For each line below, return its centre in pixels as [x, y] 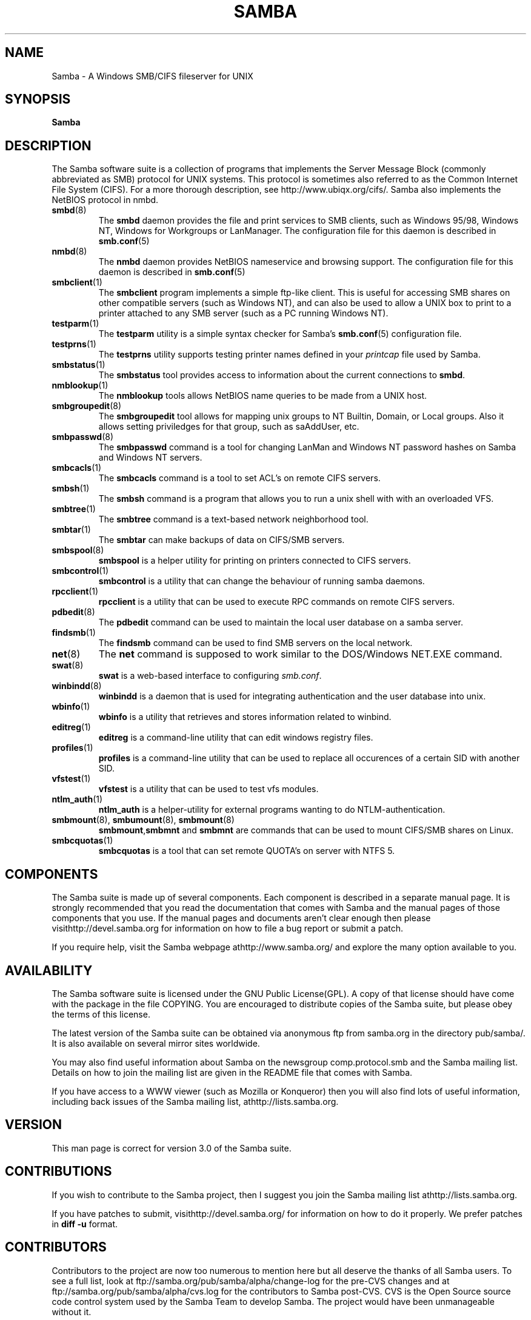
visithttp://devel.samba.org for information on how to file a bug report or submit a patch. [227, 928]
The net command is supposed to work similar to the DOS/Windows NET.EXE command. [300, 654]
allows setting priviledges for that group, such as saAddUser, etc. [229, 427]
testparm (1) [75, 324]
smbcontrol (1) [80, 571]
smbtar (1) [71, 530]
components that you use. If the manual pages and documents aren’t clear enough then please [241, 918]
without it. [72, 1312]
